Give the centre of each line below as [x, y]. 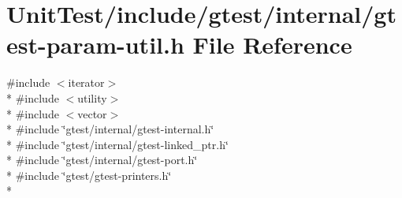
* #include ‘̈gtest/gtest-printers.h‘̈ [89, 175]
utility [92, 97]
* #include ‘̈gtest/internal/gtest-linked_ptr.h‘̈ [117, 144]
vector [92, 113]
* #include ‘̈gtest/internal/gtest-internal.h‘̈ [110, 129]
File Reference [272, 45]
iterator [86, 82]
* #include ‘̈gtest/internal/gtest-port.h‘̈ [102, 160]
